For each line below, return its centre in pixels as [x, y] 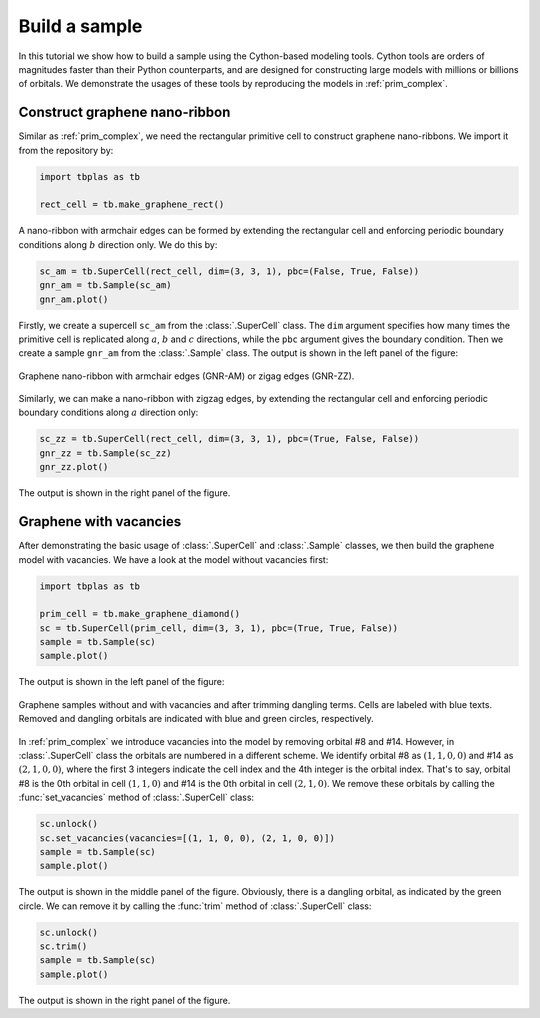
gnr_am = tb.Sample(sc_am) [105, 285]
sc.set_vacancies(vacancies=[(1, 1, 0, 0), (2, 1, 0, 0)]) [187, 838]
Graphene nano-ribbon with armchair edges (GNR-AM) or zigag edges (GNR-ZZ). [186, 376]
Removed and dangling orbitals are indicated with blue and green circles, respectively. [196, 719]
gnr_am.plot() [74, 299]
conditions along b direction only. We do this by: [118, 244]
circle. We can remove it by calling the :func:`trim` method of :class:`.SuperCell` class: [195, 906]
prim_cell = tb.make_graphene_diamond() [139, 614]
